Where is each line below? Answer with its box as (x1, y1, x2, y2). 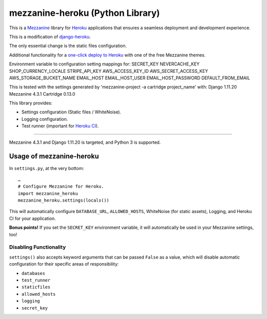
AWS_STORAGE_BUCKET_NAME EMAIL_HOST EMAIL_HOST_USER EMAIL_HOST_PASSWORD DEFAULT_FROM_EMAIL (9, 75, 250, 81)
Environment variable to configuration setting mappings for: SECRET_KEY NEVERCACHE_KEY (9, 61, 200, 67)
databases (21, 270, 45, 276)
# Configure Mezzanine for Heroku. (18, 184, 104, 189)
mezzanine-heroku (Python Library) (9, 7, 160, 18)
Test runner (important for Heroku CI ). (21, 123, 99, 129)
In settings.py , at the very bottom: (9, 165, 84, 171)
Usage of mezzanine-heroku (9, 152, 99, 160)
